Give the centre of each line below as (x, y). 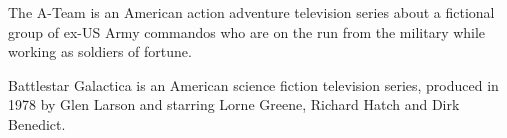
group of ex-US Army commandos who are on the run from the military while (247, 31)
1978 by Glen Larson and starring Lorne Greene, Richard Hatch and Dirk (234, 104)
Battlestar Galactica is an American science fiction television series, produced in (253, 84)
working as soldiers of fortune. (100, 51)
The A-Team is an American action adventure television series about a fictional (251, 12)
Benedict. (37, 123)
